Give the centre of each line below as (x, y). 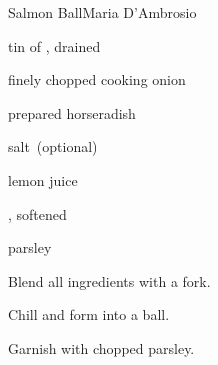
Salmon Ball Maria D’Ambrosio (102, 12)
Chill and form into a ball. (89, 314)
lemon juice (43, 179)
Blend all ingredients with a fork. (109, 280)
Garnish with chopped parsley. (101, 347)
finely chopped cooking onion (97, 79)
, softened (37, 213)
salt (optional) (53, 146)
